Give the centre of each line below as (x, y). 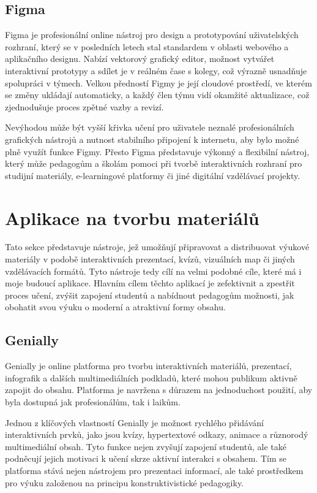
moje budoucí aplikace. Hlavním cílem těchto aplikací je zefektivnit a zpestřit (150, 283)
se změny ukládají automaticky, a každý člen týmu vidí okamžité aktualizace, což (157, 95)
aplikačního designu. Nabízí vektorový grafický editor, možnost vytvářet (140, 59)
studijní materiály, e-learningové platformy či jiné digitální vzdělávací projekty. (153, 175)
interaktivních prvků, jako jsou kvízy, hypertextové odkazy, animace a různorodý (157, 434)
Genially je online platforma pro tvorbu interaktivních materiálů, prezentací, (148, 366)
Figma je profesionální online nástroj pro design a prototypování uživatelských (152, 35)
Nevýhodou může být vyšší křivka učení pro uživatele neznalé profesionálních (150, 127)
